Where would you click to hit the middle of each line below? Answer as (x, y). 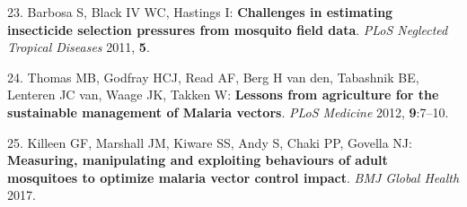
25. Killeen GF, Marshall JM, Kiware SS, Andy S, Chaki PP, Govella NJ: (210, 142)
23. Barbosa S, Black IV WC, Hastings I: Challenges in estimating (200, 12)
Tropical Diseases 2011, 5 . (79, 47)
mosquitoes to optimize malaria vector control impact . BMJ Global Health (233, 177)
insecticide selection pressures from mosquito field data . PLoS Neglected (228, 29)
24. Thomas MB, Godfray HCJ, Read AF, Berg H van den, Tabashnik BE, (213, 77)
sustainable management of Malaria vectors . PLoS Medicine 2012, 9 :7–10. (228, 112)
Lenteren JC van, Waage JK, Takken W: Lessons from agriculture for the (223, 95)
